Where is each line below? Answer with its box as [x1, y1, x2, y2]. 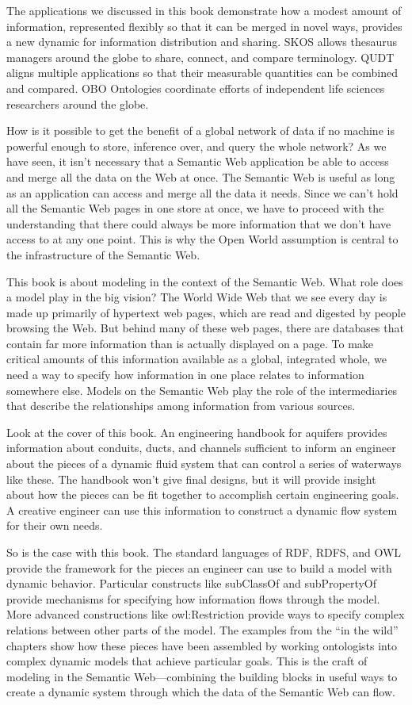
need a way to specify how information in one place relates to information [6, 366, 364, 383]
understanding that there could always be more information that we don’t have [6, 215, 391, 232]
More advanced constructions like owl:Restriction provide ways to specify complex [6, 606, 405, 623]
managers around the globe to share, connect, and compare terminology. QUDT [6, 48, 395, 65]
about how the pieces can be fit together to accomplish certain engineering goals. [6, 486, 399, 503]
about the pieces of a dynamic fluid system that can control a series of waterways [6, 455, 402, 472]
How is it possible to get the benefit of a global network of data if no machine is [6, 122, 395, 139]
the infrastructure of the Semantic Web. [6, 246, 200, 262]
